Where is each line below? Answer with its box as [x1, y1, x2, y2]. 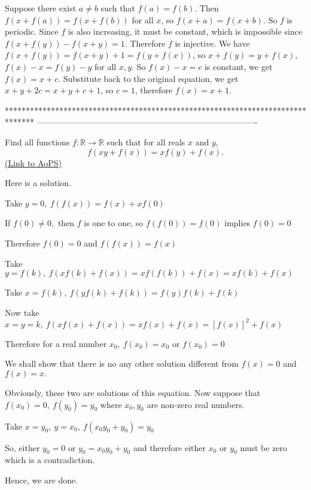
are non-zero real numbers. [147, 398, 245, 410]
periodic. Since [5, 25, 59, 38]
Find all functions [5, 135, 70, 148]
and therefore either [133, 441, 206, 454]
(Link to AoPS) [5, 156, 62, 169]
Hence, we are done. [5, 473, 78, 486]
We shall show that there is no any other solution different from [5, 357, 239, 370]
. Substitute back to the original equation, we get [58, 72, 239, 84]
